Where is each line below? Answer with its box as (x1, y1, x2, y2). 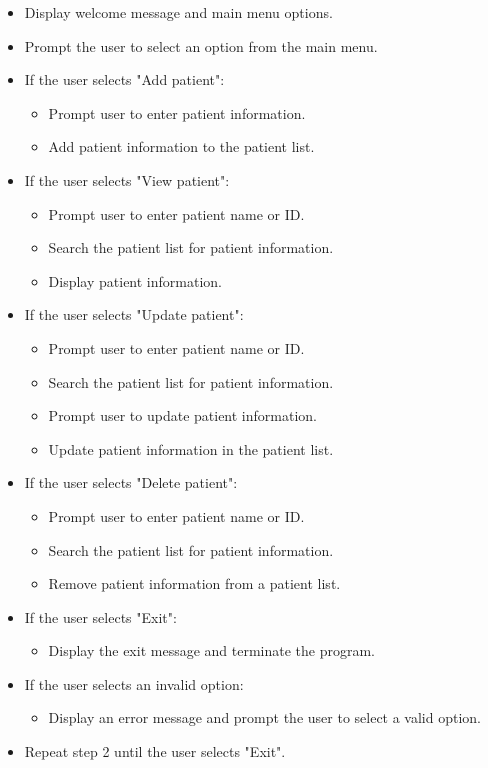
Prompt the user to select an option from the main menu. (24, 35, 378, 56)
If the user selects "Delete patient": (24, 472, 238, 493)
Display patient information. (48, 270, 222, 291)
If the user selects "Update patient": (24, 304, 244, 325)
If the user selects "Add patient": (24, 69, 225, 90)
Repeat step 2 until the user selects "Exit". (24, 741, 286, 762)
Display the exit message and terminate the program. (48, 640, 376, 661)
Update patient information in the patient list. (48, 438, 334, 459)
